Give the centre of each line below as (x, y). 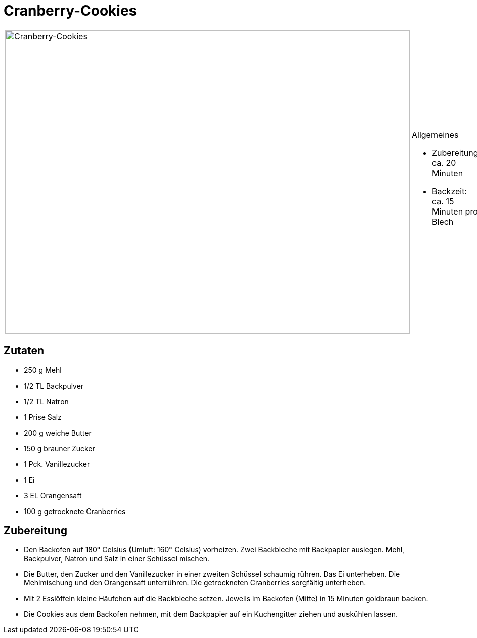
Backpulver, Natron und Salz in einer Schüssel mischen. (117, 559)
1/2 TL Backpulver (54, 386)
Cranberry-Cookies (70, 11)
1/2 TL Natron (46, 401)
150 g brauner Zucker (59, 448)
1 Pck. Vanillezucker (57, 464)
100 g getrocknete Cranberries (75, 511)
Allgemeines (435, 134)
